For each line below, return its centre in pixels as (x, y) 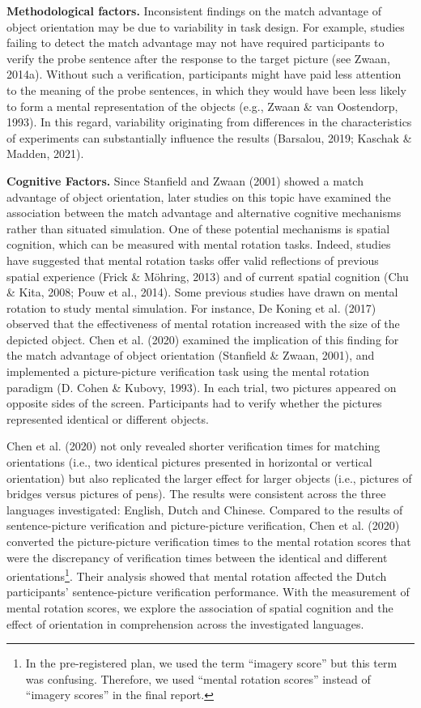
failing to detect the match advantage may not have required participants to (196, 43)
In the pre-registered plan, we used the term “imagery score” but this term (211, 663)
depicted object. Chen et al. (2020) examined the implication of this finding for (203, 339)
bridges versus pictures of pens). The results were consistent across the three (196, 494)
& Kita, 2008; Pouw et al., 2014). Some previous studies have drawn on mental (202, 292)
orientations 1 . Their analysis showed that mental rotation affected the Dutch (197, 575)
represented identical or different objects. (108, 418)
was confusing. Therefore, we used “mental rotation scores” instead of (198, 678)
